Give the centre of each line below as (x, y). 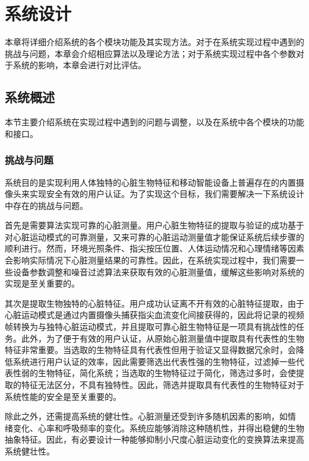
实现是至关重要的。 (42, 283)
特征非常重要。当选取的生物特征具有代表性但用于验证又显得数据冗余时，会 (150, 350)
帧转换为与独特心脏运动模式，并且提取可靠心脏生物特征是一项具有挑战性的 (150, 327)
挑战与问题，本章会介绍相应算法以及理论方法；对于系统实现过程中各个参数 (150, 53)
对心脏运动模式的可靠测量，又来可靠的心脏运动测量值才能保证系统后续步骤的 (154, 236)
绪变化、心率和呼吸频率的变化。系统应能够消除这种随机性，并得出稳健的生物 (154, 427)
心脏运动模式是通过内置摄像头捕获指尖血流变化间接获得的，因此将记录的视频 (154, 315)
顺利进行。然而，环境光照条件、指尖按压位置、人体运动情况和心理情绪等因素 (154, 248)
